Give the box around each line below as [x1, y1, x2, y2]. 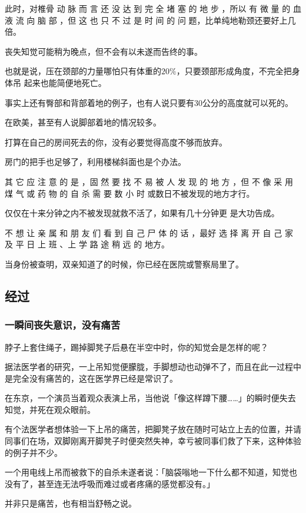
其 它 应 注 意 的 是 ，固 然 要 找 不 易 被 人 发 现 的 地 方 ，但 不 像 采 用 [5, 175, 293, 187]
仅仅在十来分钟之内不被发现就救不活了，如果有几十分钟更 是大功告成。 [5, 207, 280, 219]
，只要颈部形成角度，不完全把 [176, 65, 292, 77]
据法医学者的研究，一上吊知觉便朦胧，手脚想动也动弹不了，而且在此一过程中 [5, 360, 301, 373]
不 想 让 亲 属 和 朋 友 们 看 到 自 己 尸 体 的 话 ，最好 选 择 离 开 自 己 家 [5, 226, 293, 239]
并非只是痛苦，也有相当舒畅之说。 [5, 497, 137, 509]
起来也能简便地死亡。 [24, 76, 107, 88]
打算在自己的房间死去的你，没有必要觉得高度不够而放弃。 [5, 135, 227, 148]
